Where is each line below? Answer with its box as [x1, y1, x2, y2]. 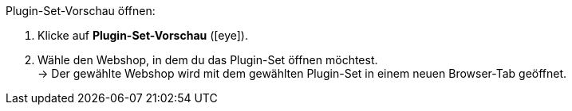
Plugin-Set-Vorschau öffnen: [6, 4, 156, 17]
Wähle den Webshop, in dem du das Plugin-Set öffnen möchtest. [37, 53, 378, 67]
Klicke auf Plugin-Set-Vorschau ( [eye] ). [37, 29, 248, 42]
